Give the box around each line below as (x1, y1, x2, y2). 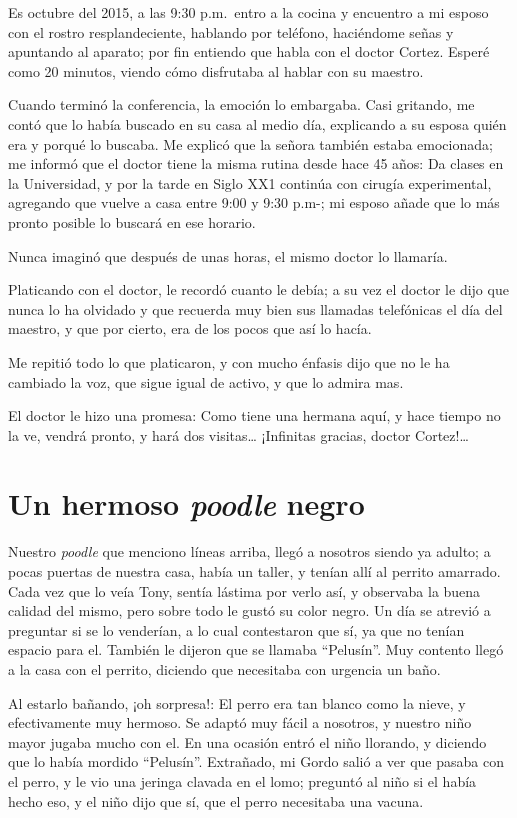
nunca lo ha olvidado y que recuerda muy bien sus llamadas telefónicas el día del (8, 298, 503, 319)
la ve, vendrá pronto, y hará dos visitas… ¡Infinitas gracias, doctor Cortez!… (8, 424, 469, 445)
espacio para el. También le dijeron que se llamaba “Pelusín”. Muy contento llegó (8, 639, 504, 660)
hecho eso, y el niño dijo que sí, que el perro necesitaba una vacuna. (8, 790, 424, 811)
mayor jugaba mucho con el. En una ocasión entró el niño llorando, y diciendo (8, 731, 487, 752)
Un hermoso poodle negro (8, 483, 365, 525)
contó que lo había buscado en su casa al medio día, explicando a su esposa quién (8, 113, 507, 134)
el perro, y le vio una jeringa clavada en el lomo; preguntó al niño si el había (8, 770, 477, 791)
